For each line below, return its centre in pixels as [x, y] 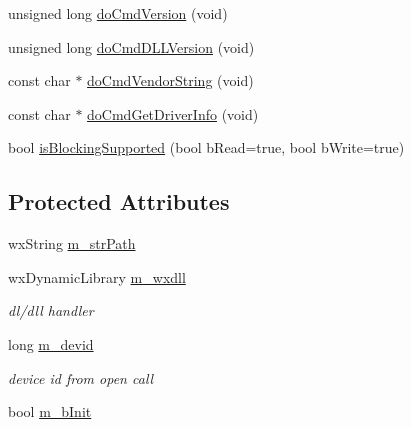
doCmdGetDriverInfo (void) [173, 113]
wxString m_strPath [72, 243]
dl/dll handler [51, 310]
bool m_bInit [50, 411]
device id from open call [81, 377]
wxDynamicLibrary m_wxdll [97, 276]
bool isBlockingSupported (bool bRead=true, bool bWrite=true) [206, 147]
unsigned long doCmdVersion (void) [118, 13]
